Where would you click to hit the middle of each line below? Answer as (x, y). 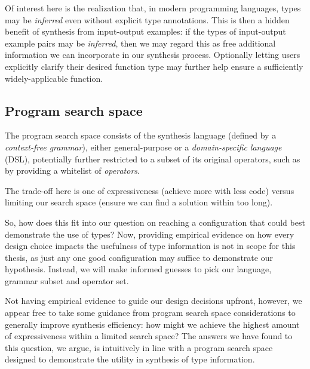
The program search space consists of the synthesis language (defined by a (141, 135)
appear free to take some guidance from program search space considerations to (150, 313)
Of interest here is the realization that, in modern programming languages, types (153, 8)
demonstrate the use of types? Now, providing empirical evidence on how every (150, 234)
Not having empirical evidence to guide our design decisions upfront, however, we (154, 301)
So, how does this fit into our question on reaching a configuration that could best (155, 222)
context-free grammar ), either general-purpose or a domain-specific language (143, 147)
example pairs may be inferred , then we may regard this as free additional (140, 43)
